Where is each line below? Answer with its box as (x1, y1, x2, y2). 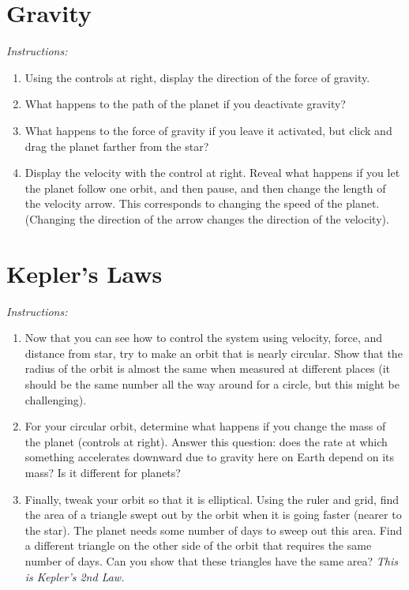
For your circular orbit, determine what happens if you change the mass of (24, 418, 386, 434)
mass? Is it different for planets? (24, 464, 181, 480)
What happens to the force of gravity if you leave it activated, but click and (24, 122, 392, 138)
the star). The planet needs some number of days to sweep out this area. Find (24, 521, 403, 538)
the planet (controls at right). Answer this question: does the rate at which (24, 433, 388, 449)
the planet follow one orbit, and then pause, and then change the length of (24, 179, 386, 196)
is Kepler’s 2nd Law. (24, 568, 125, 584)
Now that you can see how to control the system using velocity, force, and (24, 329, 383, 346)
